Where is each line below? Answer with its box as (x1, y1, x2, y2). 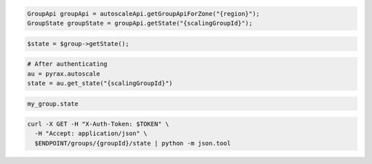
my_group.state (27, 99, 79, 108)
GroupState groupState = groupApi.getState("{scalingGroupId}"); (27, 19, 253, 27)
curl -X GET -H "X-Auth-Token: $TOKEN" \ (27, 120, 169, 128)
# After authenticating (27, 60, 108, 68)
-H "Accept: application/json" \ (34, 130, 147, 137)
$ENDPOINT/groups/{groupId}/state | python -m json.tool (34, 139, 231, 147)
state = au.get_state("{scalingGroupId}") (27, 79, 173, 87)
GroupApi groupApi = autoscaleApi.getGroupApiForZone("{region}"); (27, 10, 260, 17)
